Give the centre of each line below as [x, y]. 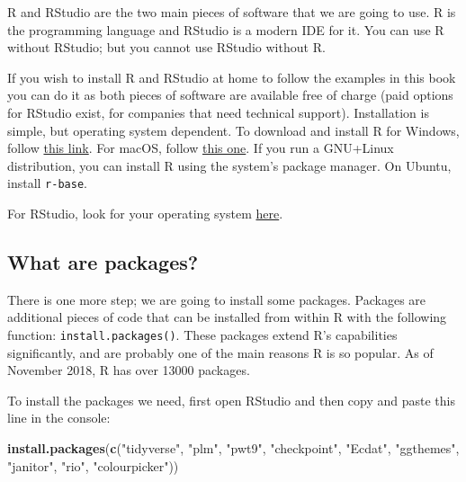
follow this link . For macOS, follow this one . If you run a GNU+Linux [201, 148]
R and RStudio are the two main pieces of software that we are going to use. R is [232, 12]
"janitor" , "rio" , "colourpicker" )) [93, 465]
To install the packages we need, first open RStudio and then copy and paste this [232, 400]
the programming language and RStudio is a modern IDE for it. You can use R [226, 29]
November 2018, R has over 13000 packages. [129, 370]
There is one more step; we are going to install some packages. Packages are [217, 299]
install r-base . [47, 183]
